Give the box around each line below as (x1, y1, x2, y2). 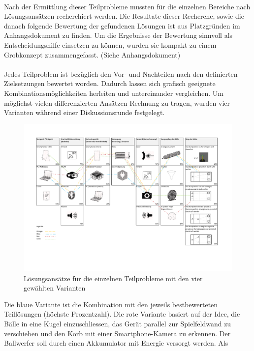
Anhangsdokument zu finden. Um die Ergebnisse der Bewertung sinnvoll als (4, 30, 233, 40)
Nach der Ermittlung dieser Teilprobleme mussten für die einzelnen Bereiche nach (4, 1, 251, 11)
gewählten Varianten (24, 283, 86, 293)
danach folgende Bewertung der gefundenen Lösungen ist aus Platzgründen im (4, 20, 240, 30)
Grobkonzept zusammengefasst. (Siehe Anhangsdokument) (4, 49, 181, 59)
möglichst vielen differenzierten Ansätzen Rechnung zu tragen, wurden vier (4, 97, 230, 108)
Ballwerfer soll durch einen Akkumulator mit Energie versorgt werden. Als (4, 338, 228, 348)
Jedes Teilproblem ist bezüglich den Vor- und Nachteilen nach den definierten (4, 68, 238, 79)
